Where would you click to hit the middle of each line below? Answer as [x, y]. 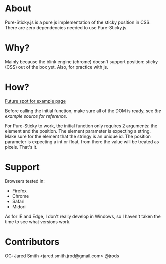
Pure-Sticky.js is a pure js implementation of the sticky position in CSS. [78, 22]
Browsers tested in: [25, 181]
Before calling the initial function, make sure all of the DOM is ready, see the [83, 111]
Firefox [20, 191]
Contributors [32, 242]
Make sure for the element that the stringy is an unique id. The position [78, 136]
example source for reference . [36, 116]
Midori [19, 207]
